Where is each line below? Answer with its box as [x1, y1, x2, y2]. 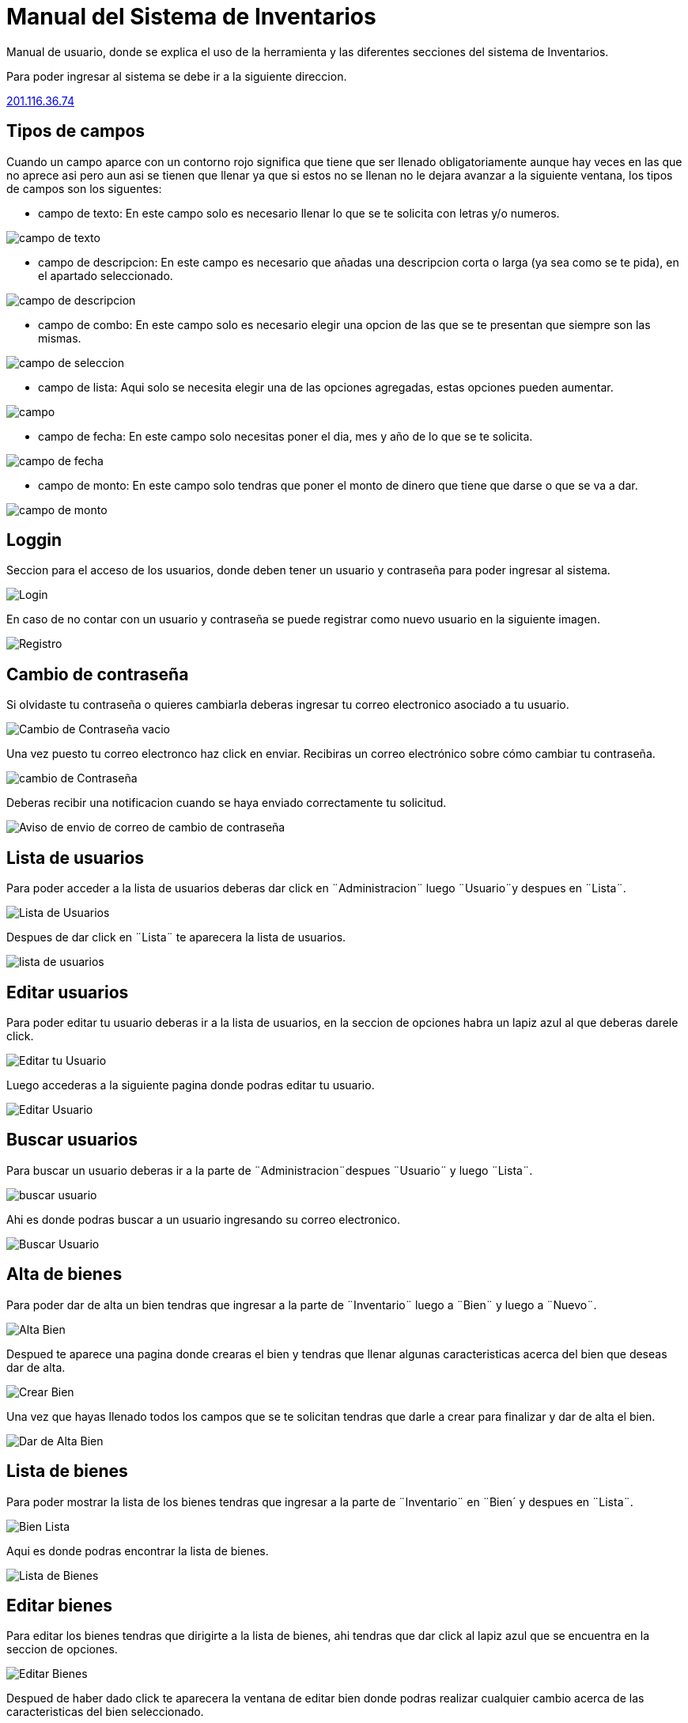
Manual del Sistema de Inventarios [6, 3, 376, 30]
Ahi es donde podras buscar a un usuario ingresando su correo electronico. [6, 1212, 401, 1226]
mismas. [38, 331, 81, 345]
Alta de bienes [6, 1264, 123, 1285]
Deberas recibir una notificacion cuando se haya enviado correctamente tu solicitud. [6, 796, 447, 810]
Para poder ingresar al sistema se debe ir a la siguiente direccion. [6, 69, 347, 83]
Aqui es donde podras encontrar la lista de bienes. [6, 1543, 269, 1558]
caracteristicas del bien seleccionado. [6, 1705, 204, 1719]
